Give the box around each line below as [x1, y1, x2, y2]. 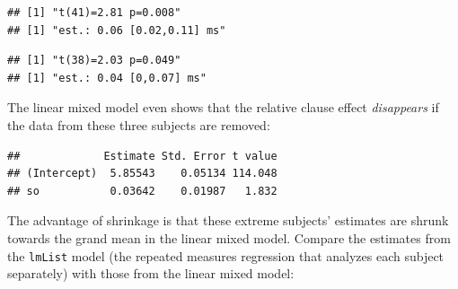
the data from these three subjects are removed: [7, 115, 270, 134]
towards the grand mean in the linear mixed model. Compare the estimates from [7, 228, 451, 247]
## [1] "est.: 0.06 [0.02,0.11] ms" [7, 23, 226, 37]
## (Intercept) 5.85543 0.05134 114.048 [7, 167, 277, 180]
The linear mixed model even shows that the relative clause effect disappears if [7, 98, 439, 117]
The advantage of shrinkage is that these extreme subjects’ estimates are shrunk [7, 211, 449, 230]
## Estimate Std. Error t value [7, 149, 277, 162]
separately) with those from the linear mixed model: [7, 264, 295, 283]
